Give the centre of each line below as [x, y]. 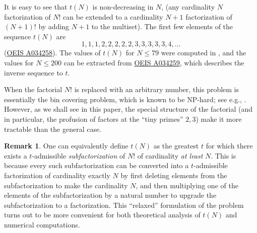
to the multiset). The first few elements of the [162, 26]
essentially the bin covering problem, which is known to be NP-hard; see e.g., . [125, 99]
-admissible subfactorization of [79, 155]
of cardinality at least [170, 155]
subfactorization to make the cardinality [66, 185]
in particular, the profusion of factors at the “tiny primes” [94, 119]
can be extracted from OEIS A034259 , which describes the [154, 62]
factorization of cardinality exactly [57, 175]
